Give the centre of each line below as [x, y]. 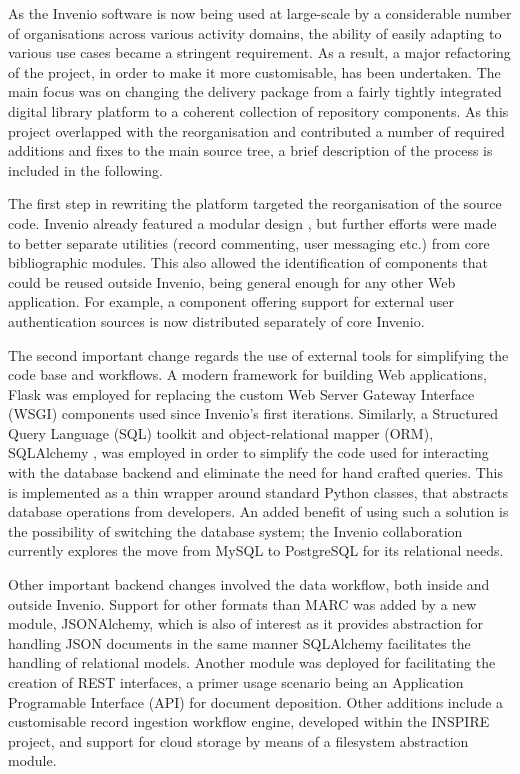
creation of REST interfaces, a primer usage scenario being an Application [236, 682]
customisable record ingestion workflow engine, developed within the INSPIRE [249, 721]
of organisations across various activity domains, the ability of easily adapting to [255, 32]
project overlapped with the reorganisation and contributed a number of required [256, 130]
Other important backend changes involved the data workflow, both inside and [249, 584]
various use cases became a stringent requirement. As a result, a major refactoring [259, 52]
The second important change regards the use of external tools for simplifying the [258, 354]
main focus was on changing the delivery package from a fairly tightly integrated [255, 91]
